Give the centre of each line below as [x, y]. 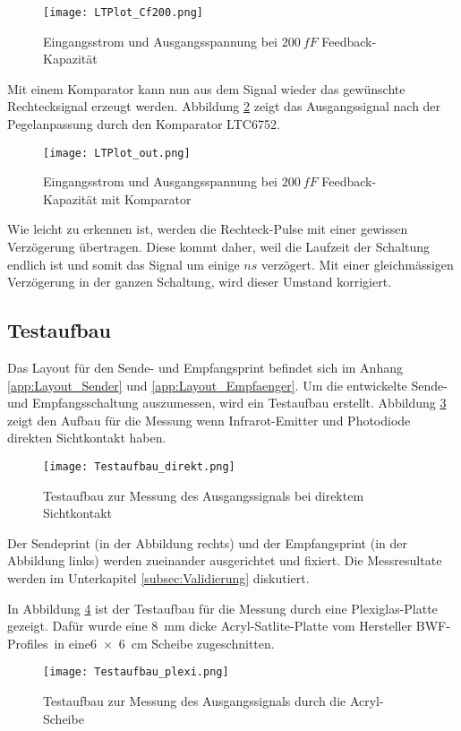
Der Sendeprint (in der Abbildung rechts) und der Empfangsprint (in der [207, 542]
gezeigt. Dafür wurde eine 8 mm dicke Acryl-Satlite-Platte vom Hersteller [210, 626]
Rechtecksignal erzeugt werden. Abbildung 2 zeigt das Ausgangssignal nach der [224, 106]
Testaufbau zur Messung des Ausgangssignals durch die [195, 701]
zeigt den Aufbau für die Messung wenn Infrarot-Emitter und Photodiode [209, 420]
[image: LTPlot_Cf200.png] [123, 13]
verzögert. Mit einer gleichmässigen [357, 264]
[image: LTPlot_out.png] [117, 153]
